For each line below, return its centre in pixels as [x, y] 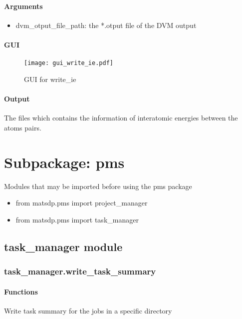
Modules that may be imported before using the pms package [98, 186]
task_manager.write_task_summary [80, 271]
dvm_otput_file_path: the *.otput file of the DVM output [106, 25]
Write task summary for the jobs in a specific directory [88, 310]
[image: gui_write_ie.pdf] [69, 63]
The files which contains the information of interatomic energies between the [121, 118]
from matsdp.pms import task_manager [77, 219]
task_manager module [63, 246]
